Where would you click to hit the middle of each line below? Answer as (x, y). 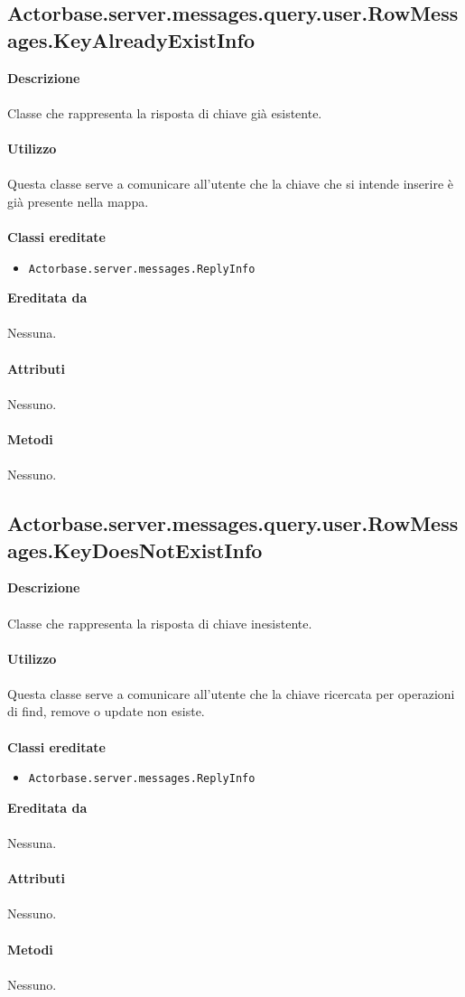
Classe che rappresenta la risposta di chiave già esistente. (165, 112)
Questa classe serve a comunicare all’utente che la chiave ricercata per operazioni (231, 693)
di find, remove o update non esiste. (106, 711)
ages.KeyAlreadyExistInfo (131, 39)
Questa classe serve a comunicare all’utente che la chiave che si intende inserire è (231, 184)
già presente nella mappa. (78, 201)
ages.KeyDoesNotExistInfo (135, 550)
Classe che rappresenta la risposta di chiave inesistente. (160, 623)
